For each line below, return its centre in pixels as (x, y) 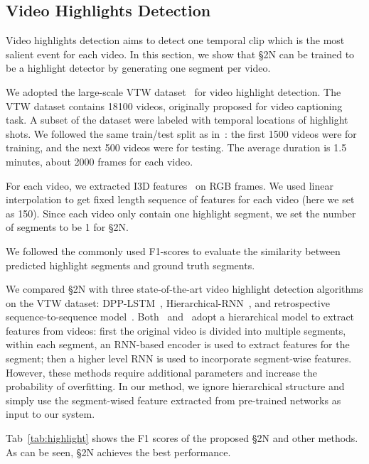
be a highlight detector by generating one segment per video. (138, 68)
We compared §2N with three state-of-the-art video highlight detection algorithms (184, 289)
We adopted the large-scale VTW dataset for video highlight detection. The (173, 91)
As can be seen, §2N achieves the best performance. (118, 452)
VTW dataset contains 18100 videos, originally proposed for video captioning (174, 106)
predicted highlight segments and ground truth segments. (130, 265)
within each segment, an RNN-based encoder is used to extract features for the (178, 344)
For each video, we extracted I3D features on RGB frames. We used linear (170, 185)
